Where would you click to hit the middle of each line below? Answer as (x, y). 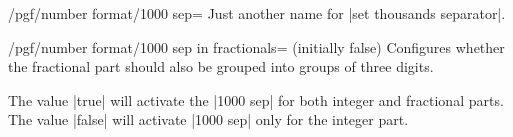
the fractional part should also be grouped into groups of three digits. (221, 66)
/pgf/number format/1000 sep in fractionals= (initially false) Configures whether (256, 46)
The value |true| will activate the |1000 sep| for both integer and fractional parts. (256, 99)
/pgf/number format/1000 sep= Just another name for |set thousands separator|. (257, 13)
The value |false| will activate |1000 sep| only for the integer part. (208, 119)
